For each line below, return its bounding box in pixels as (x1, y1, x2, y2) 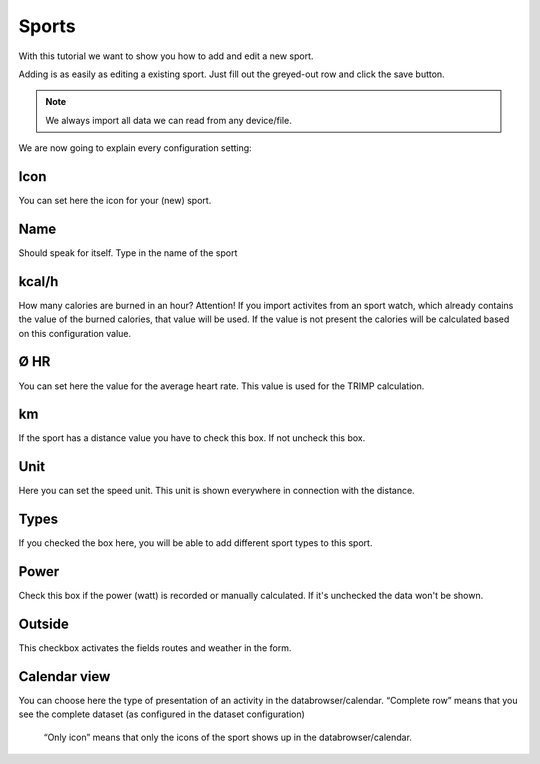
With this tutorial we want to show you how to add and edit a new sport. (18, 50, 314, 62)
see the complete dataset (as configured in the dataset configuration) (18, 708, 305, 720)
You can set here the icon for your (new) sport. (18, 195, 212, 207)
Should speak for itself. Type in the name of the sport (18, 246, 238, 259)
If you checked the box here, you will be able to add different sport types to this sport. (18, 537, 373, 549)
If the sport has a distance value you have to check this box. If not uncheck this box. (18, 432, 366, 444)
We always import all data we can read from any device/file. (45, 114, 292, 126)
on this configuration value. (18, 327, 132, 339)
